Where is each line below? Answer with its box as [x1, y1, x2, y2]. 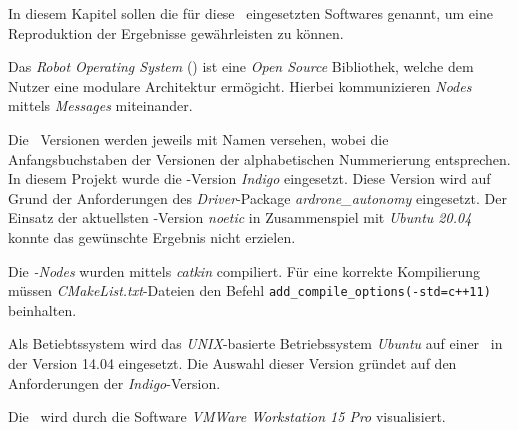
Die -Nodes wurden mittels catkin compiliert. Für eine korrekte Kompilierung [8, 260, 481, 281]
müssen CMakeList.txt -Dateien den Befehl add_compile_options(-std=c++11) [8, 280, 491, 301]
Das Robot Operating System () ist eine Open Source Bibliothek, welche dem [8, 56, 474, 77]
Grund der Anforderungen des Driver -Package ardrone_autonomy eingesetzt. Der [8, 187, 507, 208]
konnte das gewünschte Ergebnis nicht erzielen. [8, 226, 296, 247]
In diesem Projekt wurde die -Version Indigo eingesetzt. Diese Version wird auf [8, 168, 491, 189]
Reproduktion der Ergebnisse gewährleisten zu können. [8, 22, 344, 43]
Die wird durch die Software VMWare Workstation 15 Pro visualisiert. [8, 406, 446, 427]
